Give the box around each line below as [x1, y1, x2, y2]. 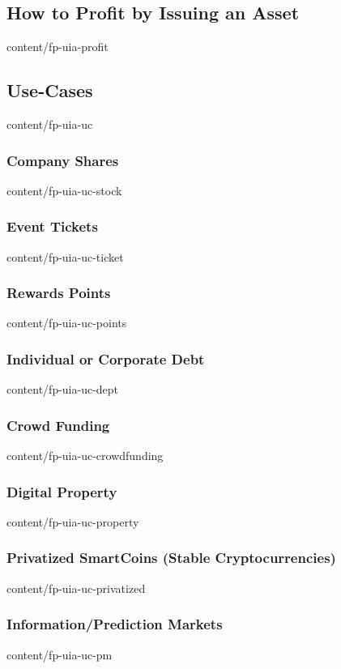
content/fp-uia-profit [6, 38, 109, 55]
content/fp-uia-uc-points [6, 314, 127, 331]
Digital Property [6, 481, 117, 501]
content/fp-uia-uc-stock [6, 181, 122, 198]
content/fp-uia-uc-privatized [6, 579, 146, 596]
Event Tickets [6, 216, 98, 236]
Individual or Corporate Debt [6, 348, 205, 369]
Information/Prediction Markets [6, 614, 223, 634]
